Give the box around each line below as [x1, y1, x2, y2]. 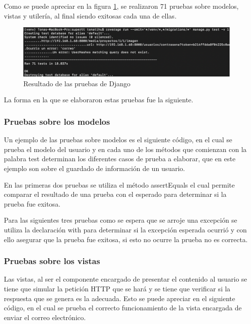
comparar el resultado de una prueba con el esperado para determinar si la [4, 189, 227, 199]
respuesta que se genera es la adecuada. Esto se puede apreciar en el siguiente [4, 293, 235, 303]
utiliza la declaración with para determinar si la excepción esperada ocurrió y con [4, 224, 247, 234]
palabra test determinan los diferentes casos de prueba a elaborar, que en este [4, 153, 235, 164]
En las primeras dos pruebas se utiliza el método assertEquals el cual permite [4, 179, 235, 190]
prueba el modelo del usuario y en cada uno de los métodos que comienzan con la [4, 144, 247, 154]
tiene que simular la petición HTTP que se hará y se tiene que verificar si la [4, 283, 231, 293]
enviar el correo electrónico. [4, 312, 86, 322]
